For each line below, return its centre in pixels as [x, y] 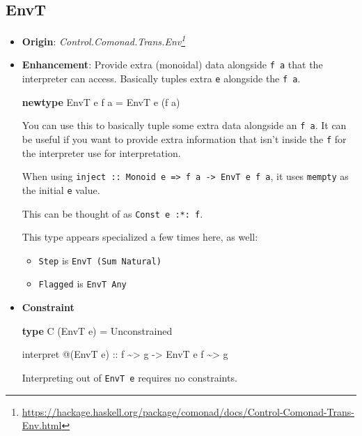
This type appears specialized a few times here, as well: [140, 237]
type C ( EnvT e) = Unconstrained [97, 330]
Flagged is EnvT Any [82, 284]
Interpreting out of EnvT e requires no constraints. [129, 377]
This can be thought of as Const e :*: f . [112, 213]
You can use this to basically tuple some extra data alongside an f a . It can [184, 125]
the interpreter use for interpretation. [101, 152]
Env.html [42, 425]
